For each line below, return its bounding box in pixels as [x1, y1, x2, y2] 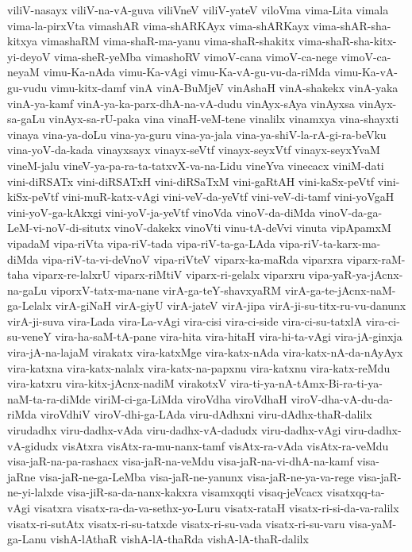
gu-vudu [7, 79, 48, 95]
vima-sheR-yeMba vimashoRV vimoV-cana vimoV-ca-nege [54, 48, 337, 64]
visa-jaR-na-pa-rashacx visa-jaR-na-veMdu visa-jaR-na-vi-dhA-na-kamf [7, 453, 353, 469]
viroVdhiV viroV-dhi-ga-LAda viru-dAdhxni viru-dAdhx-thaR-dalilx [40, 406, 372, 423]
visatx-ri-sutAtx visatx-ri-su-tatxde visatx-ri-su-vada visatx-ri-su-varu [7, 515, 345, 531]
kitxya [7, 33, 38, 49]
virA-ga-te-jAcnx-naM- [284, 281, 396, 298]
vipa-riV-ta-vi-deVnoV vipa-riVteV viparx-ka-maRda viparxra [41, 250, 344, 267]
